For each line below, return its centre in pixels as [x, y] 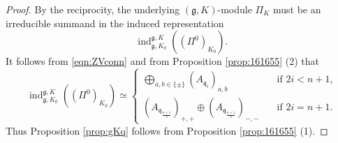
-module [235, 9]
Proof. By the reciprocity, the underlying [93, 9]
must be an [297, 9]
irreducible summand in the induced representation [115, 23]
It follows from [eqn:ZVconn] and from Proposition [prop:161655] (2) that [163, 61]
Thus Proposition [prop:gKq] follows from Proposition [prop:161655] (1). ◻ [167, 130]
